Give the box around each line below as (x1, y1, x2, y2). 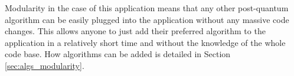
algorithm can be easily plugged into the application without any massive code (5, 13, 289, 25)
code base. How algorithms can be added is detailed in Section (5, 48, 231, 60)
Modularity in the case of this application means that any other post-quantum (5, 2, 289, 14)
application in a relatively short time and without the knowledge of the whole (5, 36, 286, 48)
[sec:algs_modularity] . (5, 59, 84, 71)
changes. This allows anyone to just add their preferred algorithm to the (5, 25, 266, 37)
